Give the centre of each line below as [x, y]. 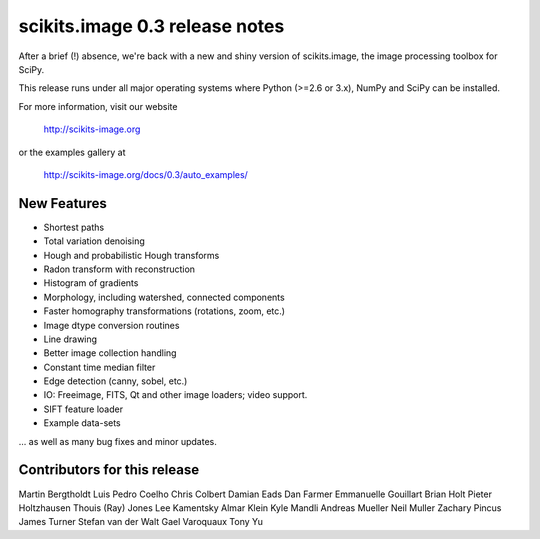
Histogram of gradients [91, 283]
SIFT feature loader [83, 409]
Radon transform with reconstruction [119, 269]
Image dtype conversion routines [111, 325]
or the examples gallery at [72, 152]
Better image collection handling [110, 353]
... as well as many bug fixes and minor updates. [117, 441]
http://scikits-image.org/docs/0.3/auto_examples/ [146, 174]
